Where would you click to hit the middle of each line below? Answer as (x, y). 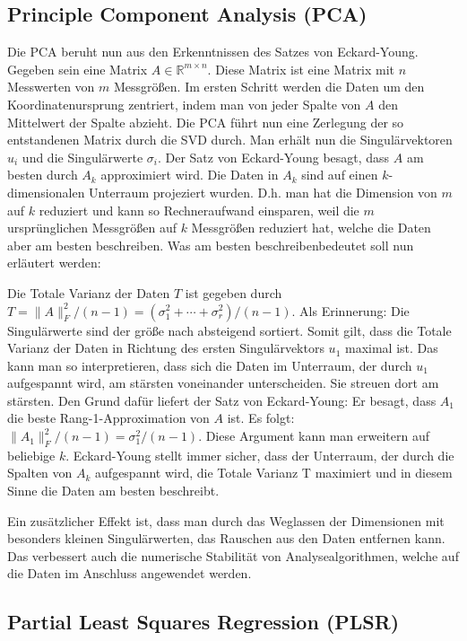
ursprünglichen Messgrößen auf (92, 228)
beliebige (31, 455)
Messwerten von (51, 87)
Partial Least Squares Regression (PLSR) (203, 622)
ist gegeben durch (233, 292)
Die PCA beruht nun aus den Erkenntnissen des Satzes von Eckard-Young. (213, 52)
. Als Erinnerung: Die (350, 310)
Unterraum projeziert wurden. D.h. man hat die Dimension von (263, 192)
